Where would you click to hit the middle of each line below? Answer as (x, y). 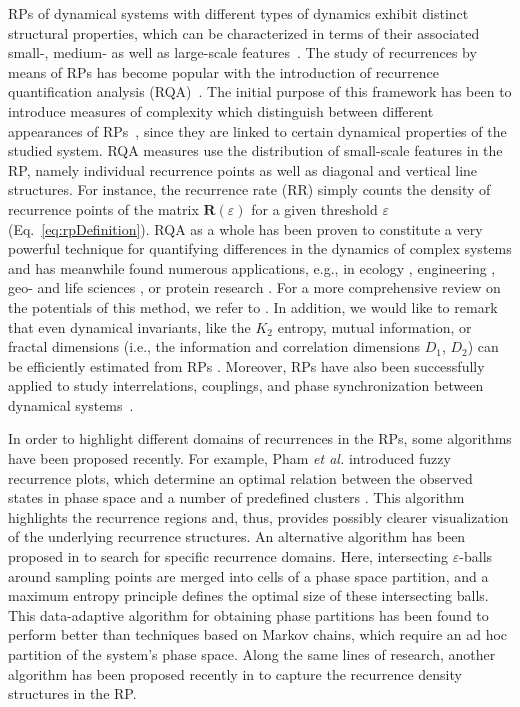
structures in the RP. (72, 693)
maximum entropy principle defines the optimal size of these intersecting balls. (248, 595)
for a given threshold (314, 208)
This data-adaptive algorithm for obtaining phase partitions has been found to (248, 614)
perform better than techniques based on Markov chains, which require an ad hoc (258, 634)
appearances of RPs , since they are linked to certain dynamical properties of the (257, 130)
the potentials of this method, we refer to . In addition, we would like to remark (253, 306)
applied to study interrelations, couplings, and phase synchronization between (246, 385)
